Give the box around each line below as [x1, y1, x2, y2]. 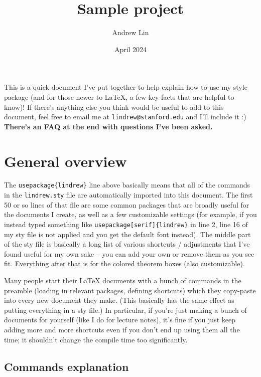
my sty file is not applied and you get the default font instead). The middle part [4, 229, 251, 239]
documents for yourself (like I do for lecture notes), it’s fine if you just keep [4, 314, 235, 325]
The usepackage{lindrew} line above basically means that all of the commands [4, 179, 250, 190]
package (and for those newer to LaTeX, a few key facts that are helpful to [4, 91, 234, 102]
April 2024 [114, 44, 147, 54]
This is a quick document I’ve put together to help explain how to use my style [4, 82, 247, 92]
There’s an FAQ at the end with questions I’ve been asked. [4, 121, 213, 131]
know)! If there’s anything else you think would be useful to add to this [4, 101, 224, 112]
